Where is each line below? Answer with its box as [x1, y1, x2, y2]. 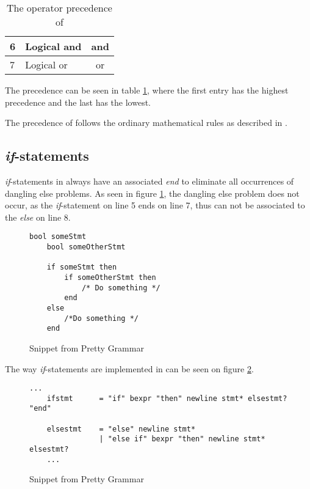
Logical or [25, 57, 68, 72]
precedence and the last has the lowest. [5, 95, 151, 108]
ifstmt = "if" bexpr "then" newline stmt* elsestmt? [46, 394, 287, 403]
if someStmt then [46, 263, 117, 272]
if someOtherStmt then [64, 273, 156, 282]
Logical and [25, 39, 82, 53]
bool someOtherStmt [46, 243, 126, 252]
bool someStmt [29, 232, 87, 241]
